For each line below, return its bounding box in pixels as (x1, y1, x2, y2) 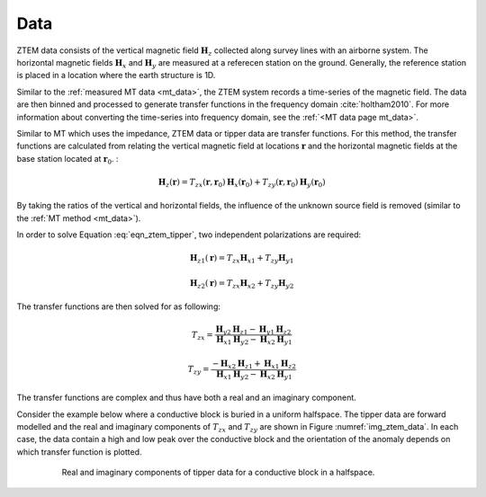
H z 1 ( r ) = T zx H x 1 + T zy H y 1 (189, 253, 294, 265)
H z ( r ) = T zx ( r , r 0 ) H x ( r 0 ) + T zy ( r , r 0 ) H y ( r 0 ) (157, 176, 326, 189)
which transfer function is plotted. (16, 446, 143, 457)
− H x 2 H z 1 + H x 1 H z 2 (211, 358, 297, 370)
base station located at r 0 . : (16, 153, 119, 166)
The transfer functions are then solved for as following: (16, 301, 220, 312)
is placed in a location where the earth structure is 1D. (16, 70, 216, 81)
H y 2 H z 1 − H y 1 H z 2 (215, 324, 292, 336)
